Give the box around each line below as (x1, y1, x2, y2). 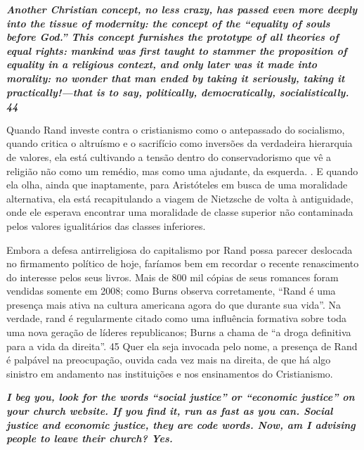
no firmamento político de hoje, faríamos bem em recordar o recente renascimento (6, 256, 359, 271)
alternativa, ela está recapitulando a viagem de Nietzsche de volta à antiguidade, (6, 191, 353, 205)
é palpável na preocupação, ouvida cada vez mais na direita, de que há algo (6, 352, 331, 367)
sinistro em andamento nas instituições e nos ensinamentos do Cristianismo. (6, 366, 333, 380)
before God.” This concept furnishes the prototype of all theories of (6, 30, 339, 44)
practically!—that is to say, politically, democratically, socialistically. (6, 84, 349, 99)
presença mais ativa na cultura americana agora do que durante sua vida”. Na (6, 297, 342, 311)
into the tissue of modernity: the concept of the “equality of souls (6, 15, 330, 30)
